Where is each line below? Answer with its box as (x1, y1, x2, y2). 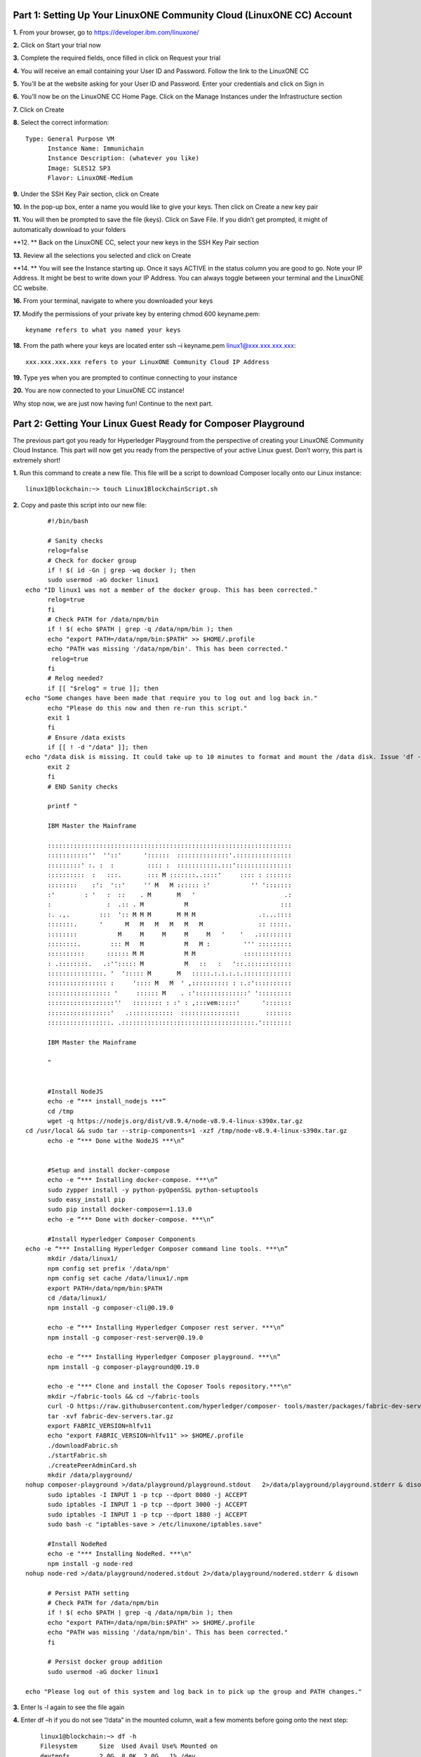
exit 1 (47, 713, 70, 722)
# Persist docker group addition (47, 1658, 163, 1666)
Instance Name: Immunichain (47, 145, 144, 153)
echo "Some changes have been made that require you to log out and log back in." (25, 694, 318, 702)
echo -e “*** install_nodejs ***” (47, 1097, 166, 1106)
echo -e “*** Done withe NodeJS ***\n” (47, 1136, 185, 1145)
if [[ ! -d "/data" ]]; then (47, 744, 148, 751)
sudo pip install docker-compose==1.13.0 (47, 1205, 192, 1214)
